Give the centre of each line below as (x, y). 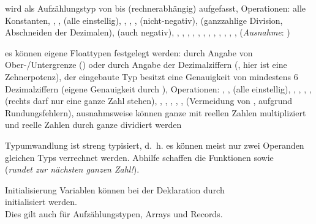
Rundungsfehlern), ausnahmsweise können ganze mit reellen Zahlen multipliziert (156, 112)
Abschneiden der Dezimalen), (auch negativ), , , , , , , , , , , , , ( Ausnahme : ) (148, 32)
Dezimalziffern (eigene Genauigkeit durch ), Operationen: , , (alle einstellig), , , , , (158, 88)
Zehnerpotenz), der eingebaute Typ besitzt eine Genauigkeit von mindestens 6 (152, 76)
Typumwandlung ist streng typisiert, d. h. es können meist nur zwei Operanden (155, 145)
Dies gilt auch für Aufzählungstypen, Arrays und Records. (114, 213)
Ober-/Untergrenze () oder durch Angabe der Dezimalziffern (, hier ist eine (146, 65)
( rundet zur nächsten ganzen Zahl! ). (72, 169)
